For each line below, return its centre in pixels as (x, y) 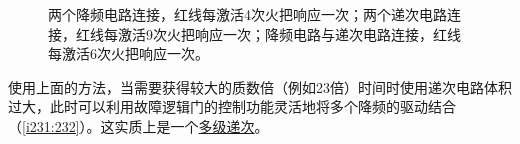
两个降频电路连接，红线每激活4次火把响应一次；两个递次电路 (247, 14)
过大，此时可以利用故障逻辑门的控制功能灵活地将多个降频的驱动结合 (232, 106)
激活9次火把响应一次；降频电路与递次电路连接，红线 (289, 33)
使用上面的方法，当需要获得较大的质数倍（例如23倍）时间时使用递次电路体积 (260, 86)
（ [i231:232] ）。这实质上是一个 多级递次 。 (138, 125)
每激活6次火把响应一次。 (128, 53)
